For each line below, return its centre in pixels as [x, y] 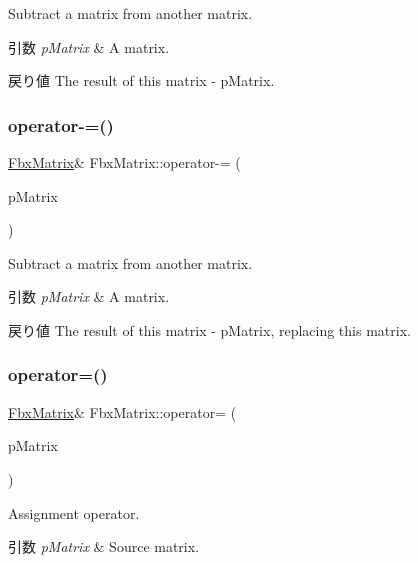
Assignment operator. [74, 512]
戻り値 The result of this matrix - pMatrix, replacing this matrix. [209, 329]
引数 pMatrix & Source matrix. [104, 546]
